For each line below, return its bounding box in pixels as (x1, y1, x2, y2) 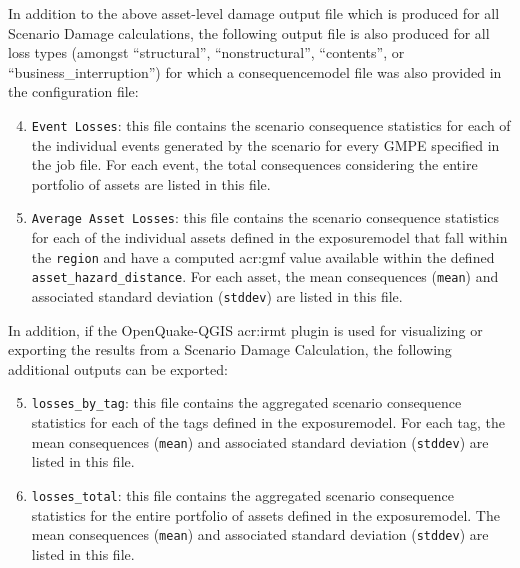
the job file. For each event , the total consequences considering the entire (31, 154, 478, 175)
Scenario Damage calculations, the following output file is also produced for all (8, 22, 490, 43)
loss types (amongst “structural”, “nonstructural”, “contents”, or (8, 42, 405, 63)
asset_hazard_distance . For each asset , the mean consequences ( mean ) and (31, 266, 499, 287)
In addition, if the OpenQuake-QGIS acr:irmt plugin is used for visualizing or (8, 319, 483, 340)
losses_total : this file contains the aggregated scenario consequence (31, 484, 455, 505)
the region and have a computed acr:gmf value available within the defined (31, 246, 495, 267)
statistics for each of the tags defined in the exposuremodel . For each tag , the (31, 412, 505, 433)
